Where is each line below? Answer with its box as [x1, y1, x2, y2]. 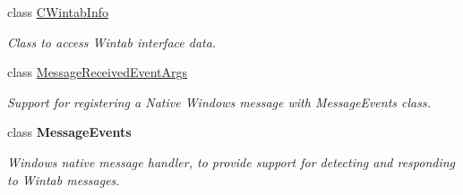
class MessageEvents [7, 123, 132, 141]
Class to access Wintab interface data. [7, 32, 217, 51]
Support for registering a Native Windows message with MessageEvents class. [7, 92, 431, 111]
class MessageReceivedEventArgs [7, 63, 188, 81]
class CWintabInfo [7, 3, 108, 21]
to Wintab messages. [7, 170, 120, 189]
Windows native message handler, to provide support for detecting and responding [7, 152, 456, 171]
